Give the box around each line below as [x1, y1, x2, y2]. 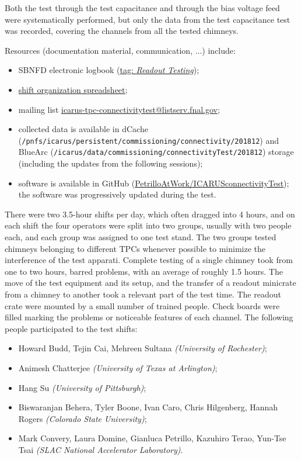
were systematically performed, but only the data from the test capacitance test [5, 13, 290, 25]
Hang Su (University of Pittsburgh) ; [18, 381, 146, 393]
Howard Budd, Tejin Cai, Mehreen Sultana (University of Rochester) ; [18, 342, 267, 354]
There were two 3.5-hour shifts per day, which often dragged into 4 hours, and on [5, 207, 295, 220]
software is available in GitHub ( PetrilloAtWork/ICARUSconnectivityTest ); [18, 177, 289, 189]
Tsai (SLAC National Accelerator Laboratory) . [18, 443, 183, 455]
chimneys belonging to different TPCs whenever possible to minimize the [5, 242, 265, 254]
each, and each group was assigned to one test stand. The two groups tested [5, 231, 276, 243]
